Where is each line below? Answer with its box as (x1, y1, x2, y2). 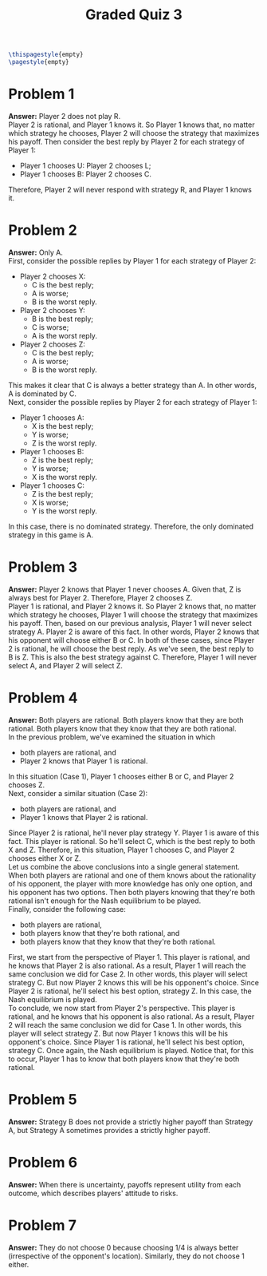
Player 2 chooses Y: (19, 305, 85, 315)
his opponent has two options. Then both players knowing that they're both (8, 887, 256, 897)
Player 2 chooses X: (19, 271, 86, 281)
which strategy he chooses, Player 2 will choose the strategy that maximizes (8, 128, 260, 137)
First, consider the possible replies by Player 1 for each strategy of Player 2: (8, 256, 257, 265)
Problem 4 (8, 688, 78, 707)
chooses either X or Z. (8, 853, 81, 863)
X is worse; (31, 497, 69, 507)
